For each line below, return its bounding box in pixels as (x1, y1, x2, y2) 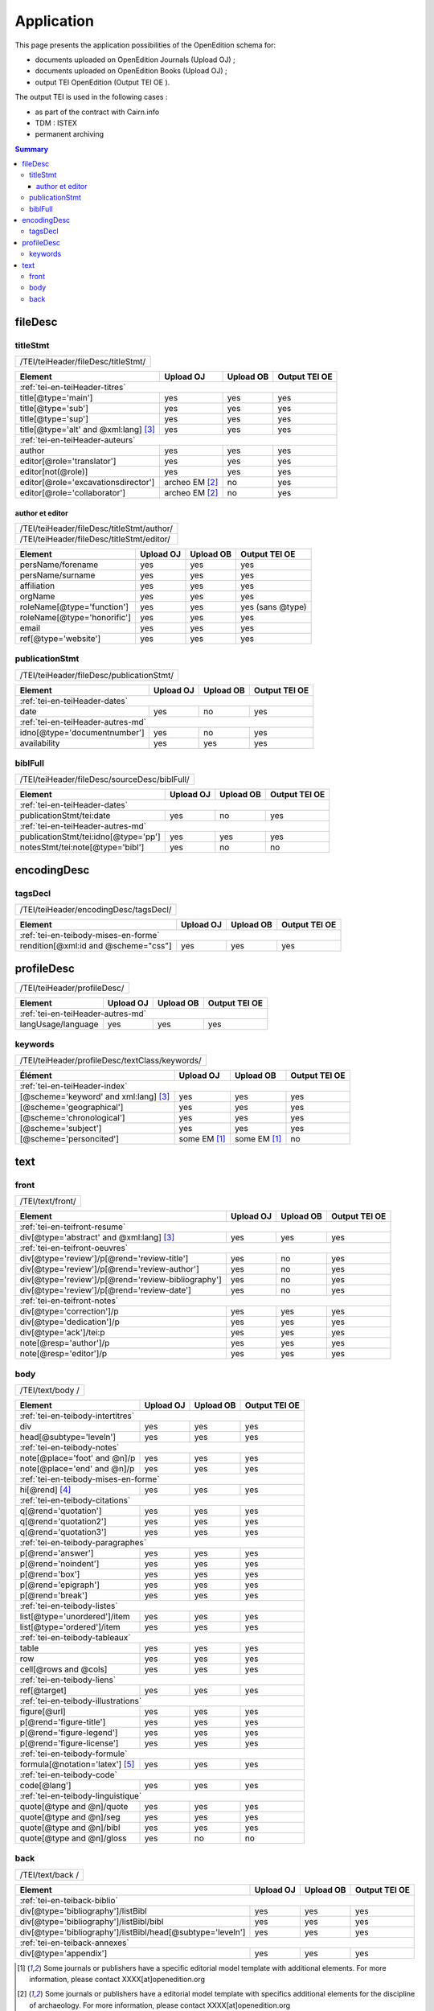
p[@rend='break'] (19, 1589, 88, 1601)
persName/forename (19, 559, 99, 570)
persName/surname (19, 570, 96, 581)
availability (19, 737, 60, 748)
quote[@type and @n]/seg (19, 1811, 121, 1822)
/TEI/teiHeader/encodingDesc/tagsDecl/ (19, 904, 172, 915)
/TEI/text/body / (19, 1384, 80, 1396)
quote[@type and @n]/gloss (19, 1832, 127, 1844)
